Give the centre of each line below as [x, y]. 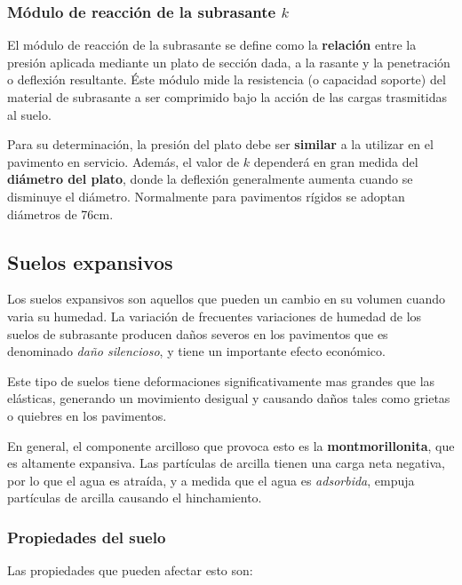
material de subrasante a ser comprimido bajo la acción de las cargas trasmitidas [227, 97]
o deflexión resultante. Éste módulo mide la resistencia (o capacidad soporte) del [227, 79]
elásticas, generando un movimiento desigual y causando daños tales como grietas [229, 398]
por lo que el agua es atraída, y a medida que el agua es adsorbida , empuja [211, 480]
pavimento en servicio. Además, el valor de [123, 161]
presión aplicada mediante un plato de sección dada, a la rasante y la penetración [229, 62]
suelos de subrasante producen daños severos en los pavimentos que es [198, 333]
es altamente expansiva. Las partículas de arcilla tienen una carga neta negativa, [226, 463]
